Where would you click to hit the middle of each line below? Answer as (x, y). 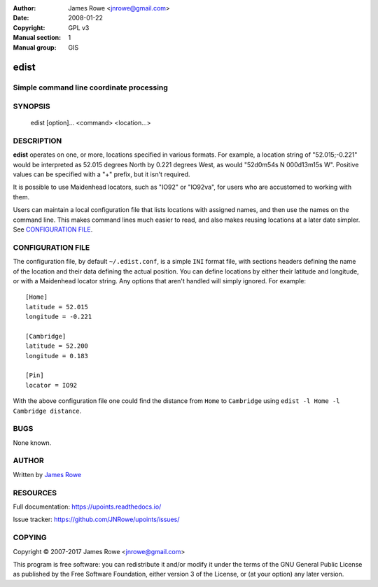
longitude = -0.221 (59, 317)
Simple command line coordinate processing (90, 87)
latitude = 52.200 (57, 346)
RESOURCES (35, 493)
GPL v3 (79, 27)
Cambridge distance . (47, 411)
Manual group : (35, 47)
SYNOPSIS (31, 106)
